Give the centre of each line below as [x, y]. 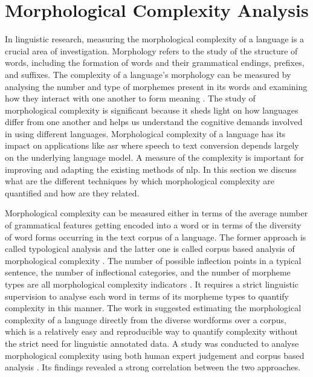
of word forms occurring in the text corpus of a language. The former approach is [156, 237]
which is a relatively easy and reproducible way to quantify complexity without [151, 331]
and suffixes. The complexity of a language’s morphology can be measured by [148, 74]
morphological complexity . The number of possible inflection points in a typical [153, 260]
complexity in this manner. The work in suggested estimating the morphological [153, 308]
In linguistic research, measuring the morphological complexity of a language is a [155, 39]
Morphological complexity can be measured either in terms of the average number [156, 213]
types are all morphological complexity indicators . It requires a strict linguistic [152, 284]
